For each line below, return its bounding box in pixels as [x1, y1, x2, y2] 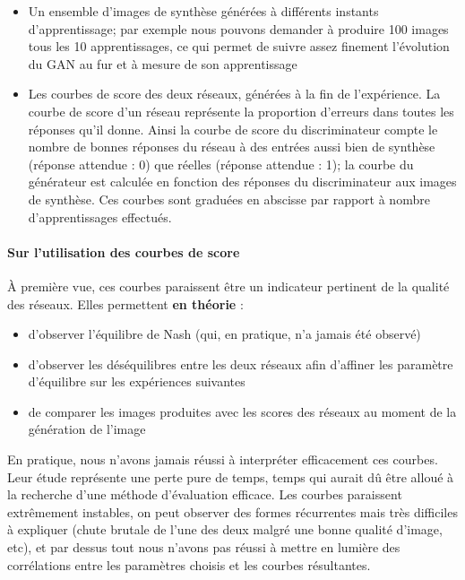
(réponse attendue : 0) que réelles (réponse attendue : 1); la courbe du [28, 154, 414, 173]
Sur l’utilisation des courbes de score [7, 242, 240, 261]
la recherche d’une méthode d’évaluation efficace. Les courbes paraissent [7, 485, 402, 504]
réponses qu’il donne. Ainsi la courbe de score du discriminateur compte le [28, 119, 438, 138]
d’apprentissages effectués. [28, 207, 172, 226]
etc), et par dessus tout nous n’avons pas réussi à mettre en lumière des [7, 538, 400, 557]
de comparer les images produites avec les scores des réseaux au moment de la [28, 402, 457, 420]
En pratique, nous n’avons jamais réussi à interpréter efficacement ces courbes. [7, 450, 438, 469]
